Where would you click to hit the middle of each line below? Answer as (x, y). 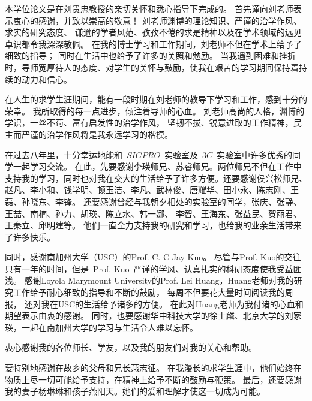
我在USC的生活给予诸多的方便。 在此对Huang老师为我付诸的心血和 (172, 304)
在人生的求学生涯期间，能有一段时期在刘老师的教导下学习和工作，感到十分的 (156, 99)
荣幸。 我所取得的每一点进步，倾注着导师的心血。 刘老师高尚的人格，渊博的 (155, 111)
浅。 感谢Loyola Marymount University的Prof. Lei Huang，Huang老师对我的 (149, 280)
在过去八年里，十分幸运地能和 (64, 154)
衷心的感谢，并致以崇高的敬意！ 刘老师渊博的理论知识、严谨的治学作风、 (157, 20)
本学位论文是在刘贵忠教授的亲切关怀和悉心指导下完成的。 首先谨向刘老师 (149, 8)
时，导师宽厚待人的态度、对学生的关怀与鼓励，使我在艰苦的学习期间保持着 (152, 67)
